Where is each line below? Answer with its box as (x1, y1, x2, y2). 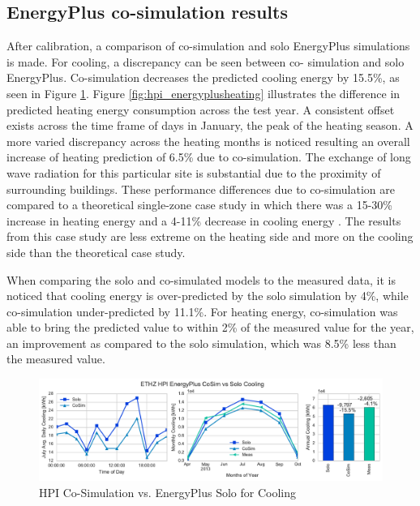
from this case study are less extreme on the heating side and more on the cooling (6, 228, 414, 245)
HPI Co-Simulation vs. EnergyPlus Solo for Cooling (39, 483, 297, 500)
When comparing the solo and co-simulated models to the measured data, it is (6, 271, 396, 288)
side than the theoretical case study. (6, 243, 186, 260)
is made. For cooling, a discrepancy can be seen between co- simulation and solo (6, 53, 405, 70)
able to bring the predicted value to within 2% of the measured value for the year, (6, 319, 414, 336)
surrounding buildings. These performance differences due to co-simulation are (6, 180, 395, 197)
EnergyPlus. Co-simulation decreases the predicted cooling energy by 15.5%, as (6, 69, 400, 86)
